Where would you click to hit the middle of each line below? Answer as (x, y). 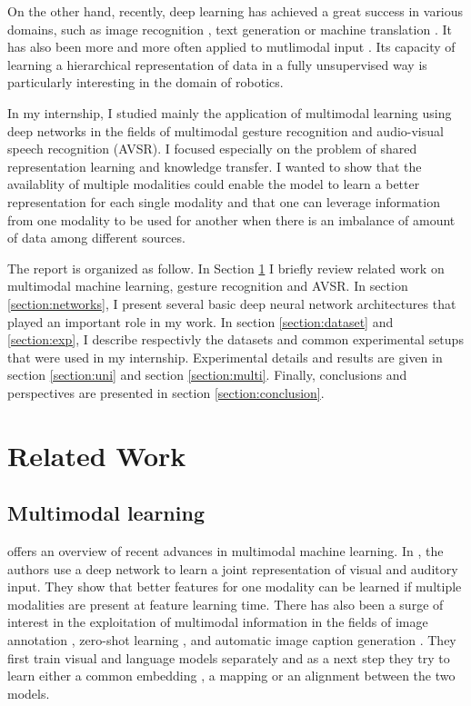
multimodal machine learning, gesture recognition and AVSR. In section (208, 286)
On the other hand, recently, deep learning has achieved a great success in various (235, 11)
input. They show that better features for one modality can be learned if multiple (235, 587)
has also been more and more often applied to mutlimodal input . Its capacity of (231, 47)
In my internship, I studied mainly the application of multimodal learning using (230, 112)
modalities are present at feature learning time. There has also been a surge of (225, 604)
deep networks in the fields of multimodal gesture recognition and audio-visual (225, 130)
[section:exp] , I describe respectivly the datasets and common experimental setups (235, 339)
